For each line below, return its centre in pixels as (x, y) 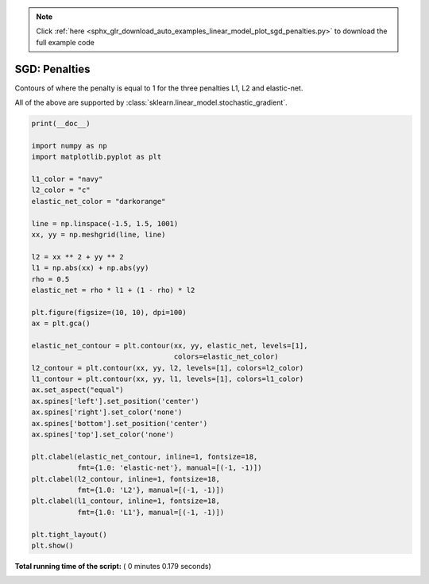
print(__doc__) (61, 124)
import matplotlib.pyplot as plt (97, 157)
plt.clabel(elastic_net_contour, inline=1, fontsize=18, (145, 457)
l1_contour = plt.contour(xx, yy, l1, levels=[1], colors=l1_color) (168, 379)
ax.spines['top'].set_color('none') (103, 434)
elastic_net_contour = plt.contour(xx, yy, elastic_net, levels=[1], (170, 346)
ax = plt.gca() (61, 324)
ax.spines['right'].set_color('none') (107, 412)
